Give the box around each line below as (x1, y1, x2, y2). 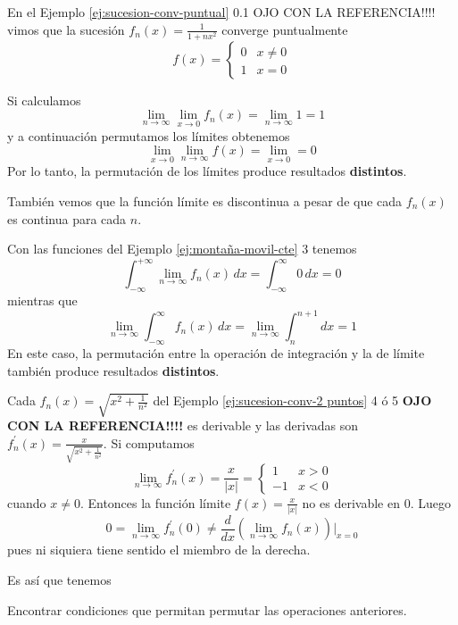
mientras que (7, 291, 78, 310)
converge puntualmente (221, 20, 348, 38)
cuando (7, 493, 46, 512)
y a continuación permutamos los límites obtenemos (7, 126, 290, 145)
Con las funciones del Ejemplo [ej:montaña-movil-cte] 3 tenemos (7, 239, 357, 258)
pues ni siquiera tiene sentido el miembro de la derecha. (7, 540, 311, 559)
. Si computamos (103, 433, 195, 452)
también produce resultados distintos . (7, 361, 220, 379)
